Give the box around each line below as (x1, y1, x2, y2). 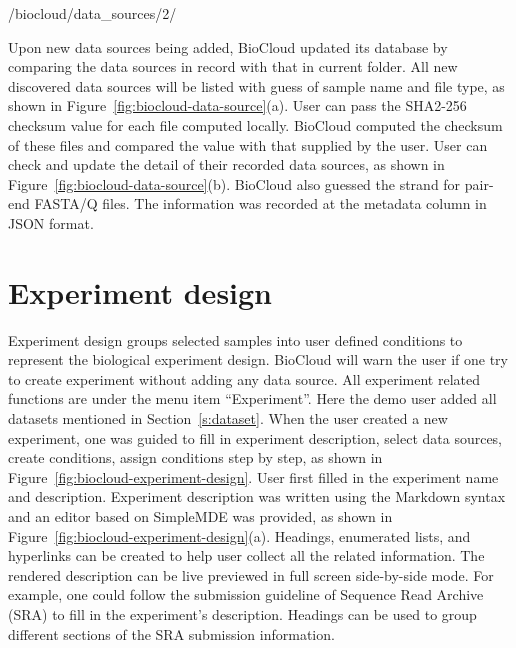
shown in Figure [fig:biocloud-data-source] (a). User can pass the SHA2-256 (8, 95, 467, 116)
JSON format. (8, 212, 94, 233)
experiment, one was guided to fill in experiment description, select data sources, (8, 427, 503, 448)
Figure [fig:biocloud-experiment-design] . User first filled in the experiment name (8, 466, 499, 487)
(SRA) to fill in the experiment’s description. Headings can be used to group (8, 603, 477, 624)
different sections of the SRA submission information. (8, 623, 335, 644)
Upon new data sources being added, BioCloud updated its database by (8, 36, 448, 57)
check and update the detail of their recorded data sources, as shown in (8, 154, 445, 175)
